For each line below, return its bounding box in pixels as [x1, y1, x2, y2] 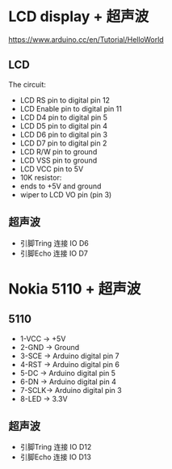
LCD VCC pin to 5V [19, 163, 84, 174]
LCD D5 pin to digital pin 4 [19, 120, 107, 130]
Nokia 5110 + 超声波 [8, 280, 141, 298]
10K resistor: [19, 172, 62, 182]
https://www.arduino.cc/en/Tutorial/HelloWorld [8, 34, 164, 44]
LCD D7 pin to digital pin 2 [19, 138, 107, 148]
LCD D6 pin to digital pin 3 [19, 129, 107, 139]
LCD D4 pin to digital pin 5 [19, 112, 107, 122]
